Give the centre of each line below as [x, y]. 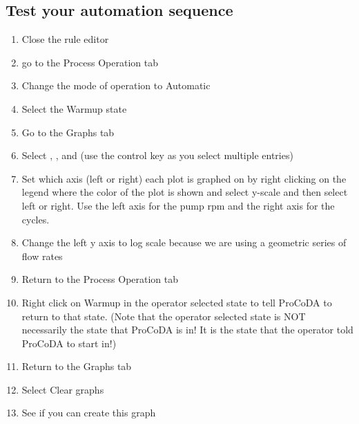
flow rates [42, 256]
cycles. [36, 219]
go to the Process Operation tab [90, 62]
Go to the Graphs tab [68, 132]
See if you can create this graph [89, 413]
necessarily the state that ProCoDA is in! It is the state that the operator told [187, 330]
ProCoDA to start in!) [69, 343]
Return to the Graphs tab [77, 366]
